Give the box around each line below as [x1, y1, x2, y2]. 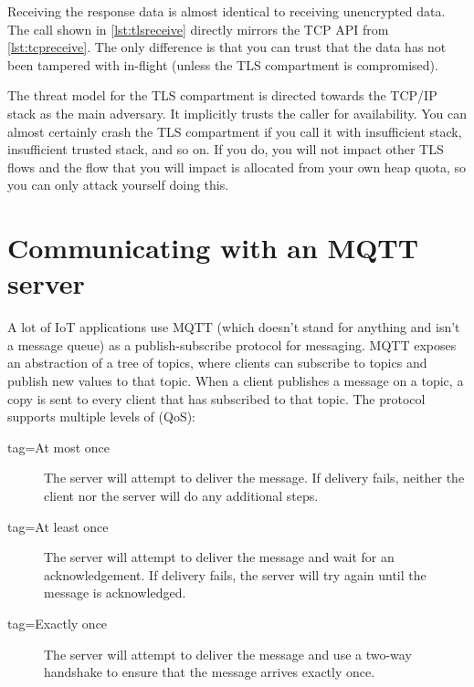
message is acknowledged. [44, 583, 186, 602]
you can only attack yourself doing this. [7, 175, 229, 194]
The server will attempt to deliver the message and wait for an [44, 547, 395, 567]
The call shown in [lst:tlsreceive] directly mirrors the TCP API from [7, 19, 389, 38]
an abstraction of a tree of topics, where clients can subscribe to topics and [7, 353, 427, 372]
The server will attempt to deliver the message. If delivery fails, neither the [44, 468, 465, 487]
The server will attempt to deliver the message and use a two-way [44, 644, 412, 663]
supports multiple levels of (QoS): [7, 407, 196, 426]
